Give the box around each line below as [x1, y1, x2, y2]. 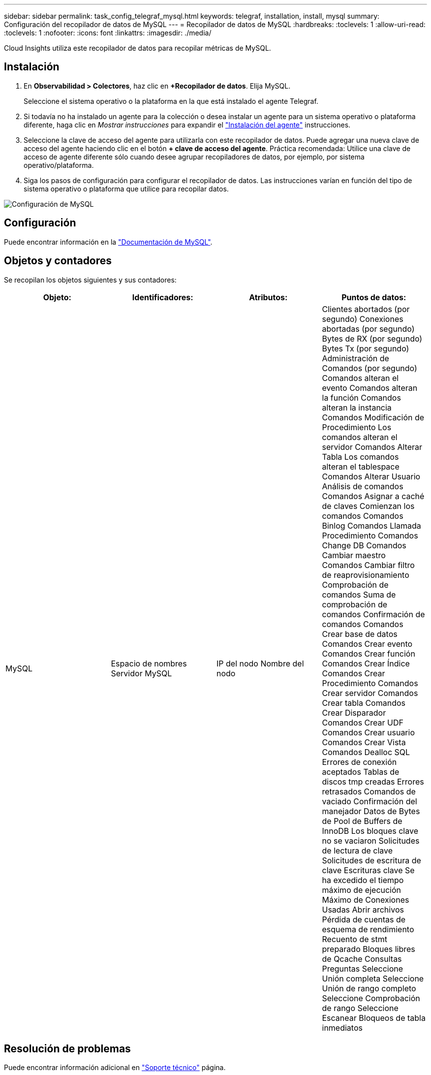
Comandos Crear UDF [322, 717, 403, 727]
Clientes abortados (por [322, 304, 410, 314]
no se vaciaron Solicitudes [322, 835, 420, 846]
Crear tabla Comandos [322, 697, 405, 708]
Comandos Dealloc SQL [322, 747, 410, 757]
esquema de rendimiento [322, 924, 414, 934]
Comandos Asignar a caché [322, 491, 425, 501]
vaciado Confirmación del [322, 796, 417, 806]
